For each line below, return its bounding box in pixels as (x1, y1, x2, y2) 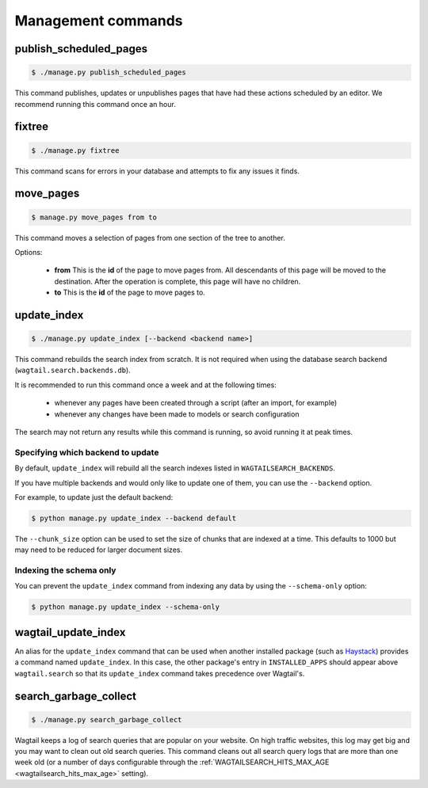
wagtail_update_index (14, 626, 126, 639)
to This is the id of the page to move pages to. (54, 287, 205, 297)
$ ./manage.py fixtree (31, 146, 120, 154)
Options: (14, 247, 43, 257)
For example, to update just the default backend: (14, 492, 174, 502)
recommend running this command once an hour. (14, 99, 176, 108)
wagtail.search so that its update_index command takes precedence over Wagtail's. (14, 668, 305, 678)
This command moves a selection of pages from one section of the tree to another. (14, 233, 285, 242)
